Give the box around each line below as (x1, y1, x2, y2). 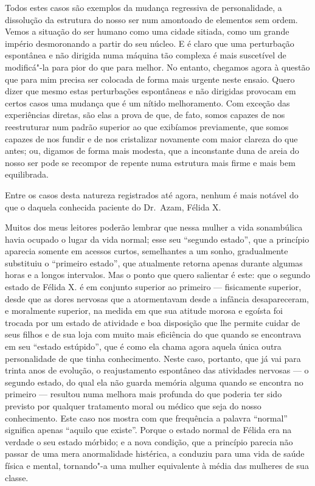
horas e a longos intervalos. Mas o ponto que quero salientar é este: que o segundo (5, 268, 310, 281)
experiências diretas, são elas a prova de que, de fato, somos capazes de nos (5, 108, 285, 121)
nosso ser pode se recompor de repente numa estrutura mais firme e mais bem (5, 156, 296, 168)
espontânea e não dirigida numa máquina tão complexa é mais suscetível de (5, 49, 286, 61)
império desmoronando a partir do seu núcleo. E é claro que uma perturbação (5, 36, 294, 49)
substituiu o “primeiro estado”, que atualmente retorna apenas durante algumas (5, 256, 303, 269)
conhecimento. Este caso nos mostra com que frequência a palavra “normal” (5, 411, 288, 424)
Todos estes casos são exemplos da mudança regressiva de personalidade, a (5, 1, 282, 13)
